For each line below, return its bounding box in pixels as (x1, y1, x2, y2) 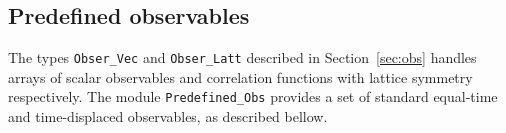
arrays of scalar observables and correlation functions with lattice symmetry (8, 66, 473, 87)
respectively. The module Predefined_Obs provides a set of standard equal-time (8, 86, 498, 107)
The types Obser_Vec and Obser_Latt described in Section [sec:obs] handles (8, 47, 477, 68)
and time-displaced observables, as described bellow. (8, 106, 328, 127)
